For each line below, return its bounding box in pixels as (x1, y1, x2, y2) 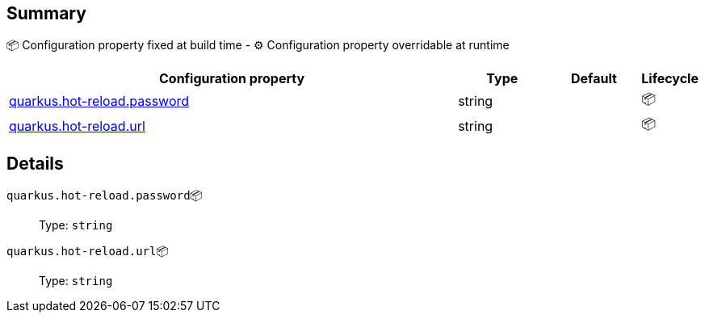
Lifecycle (641, 70, 699, 87)
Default (570, 70, 617, 87)
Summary (6, 3, 86, 23)
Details (6, 153, 64, 174)
